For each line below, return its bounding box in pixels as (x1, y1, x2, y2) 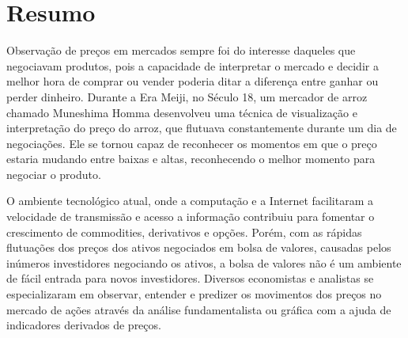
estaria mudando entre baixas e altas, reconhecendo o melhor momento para (6, 150, 376, 167)
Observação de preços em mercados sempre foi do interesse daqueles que (6, 42, 356, 59)
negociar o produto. (6, 165, 101, 182)
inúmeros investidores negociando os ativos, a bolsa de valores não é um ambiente (6, 254, 402, 271)
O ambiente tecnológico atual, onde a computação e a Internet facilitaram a (6, 192, 373, 209)
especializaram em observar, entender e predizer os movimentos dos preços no (6, 286, 382, 302)
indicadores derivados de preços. (6, 317, 161, 333)
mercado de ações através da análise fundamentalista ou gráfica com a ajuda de (6, 301, 391, 317)
